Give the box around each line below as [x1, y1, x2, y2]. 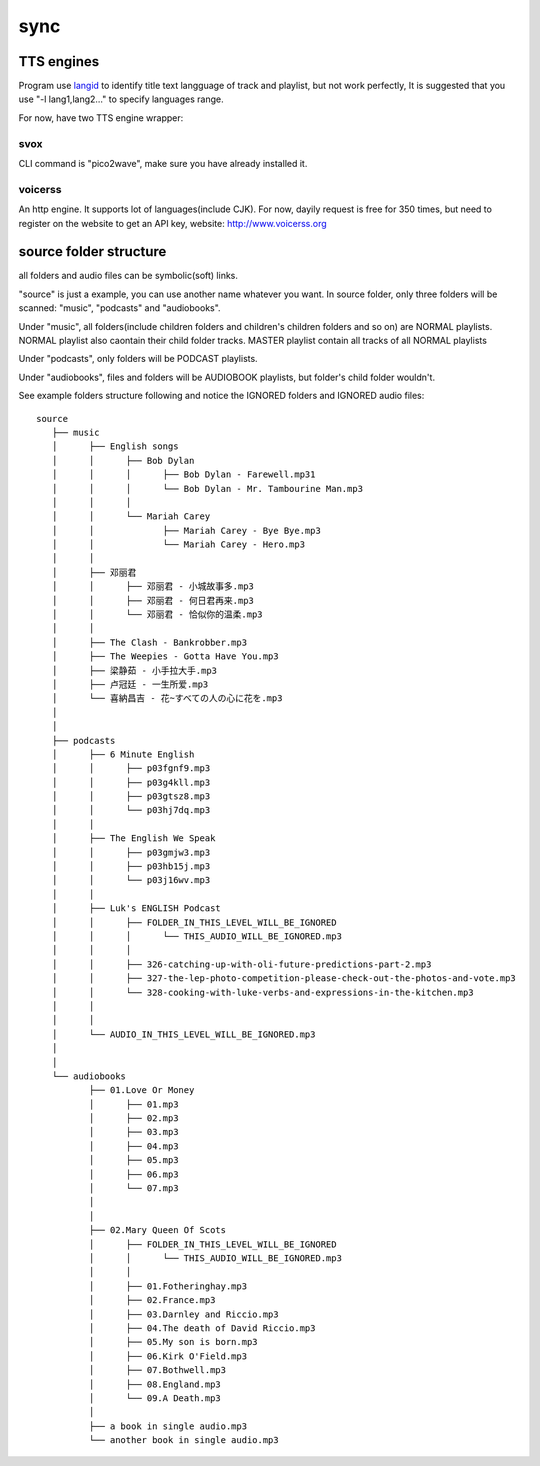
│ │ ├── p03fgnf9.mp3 [51, 763, 211, 774]
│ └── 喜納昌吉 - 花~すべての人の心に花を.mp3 [51, 693, 283, 704]
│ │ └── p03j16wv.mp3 [51, 875, 211, 886]
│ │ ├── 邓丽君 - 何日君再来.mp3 [51, 595, 255, 606]
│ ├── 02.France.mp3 [88, 1295, 216, 1306]
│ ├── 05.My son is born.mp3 [88, 1336, 259, 1348]
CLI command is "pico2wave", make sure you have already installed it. [18, 157, 308, 169]
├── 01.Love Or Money [88, 1085, 195, 1096]
